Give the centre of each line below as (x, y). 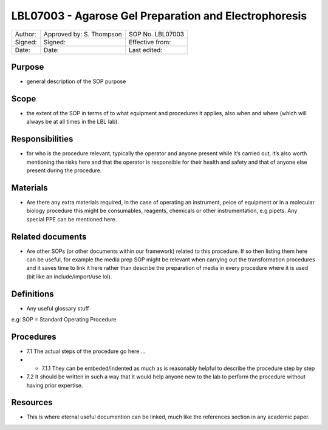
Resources (32, 402)
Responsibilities (42, 139)
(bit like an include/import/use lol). (69, 277)
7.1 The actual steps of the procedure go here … (86, 351)
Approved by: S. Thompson (83, 34)
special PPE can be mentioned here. (72, 219)
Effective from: (150, 42)
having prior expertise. (55, 385)
